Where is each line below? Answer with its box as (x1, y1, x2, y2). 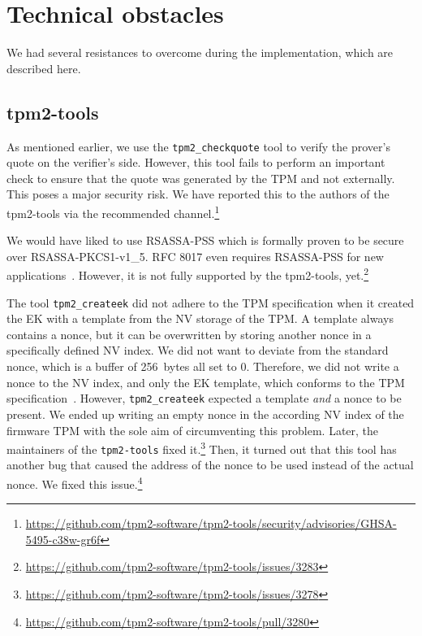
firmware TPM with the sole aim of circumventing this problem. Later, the (6, 421, 379, 438)
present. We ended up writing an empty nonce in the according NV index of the (6, 405, 404, 422)
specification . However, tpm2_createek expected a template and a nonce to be (6, 390, 402, 407)
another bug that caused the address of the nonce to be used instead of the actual (6, 456, 414, 473)
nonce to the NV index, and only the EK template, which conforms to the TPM (6, 373, 405, 390)
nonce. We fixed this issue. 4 (6, 473, 143, 492)
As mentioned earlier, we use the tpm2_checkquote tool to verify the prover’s (6, 137, 390, 155)
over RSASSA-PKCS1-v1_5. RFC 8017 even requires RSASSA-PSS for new (6, 247, 384, 264)
